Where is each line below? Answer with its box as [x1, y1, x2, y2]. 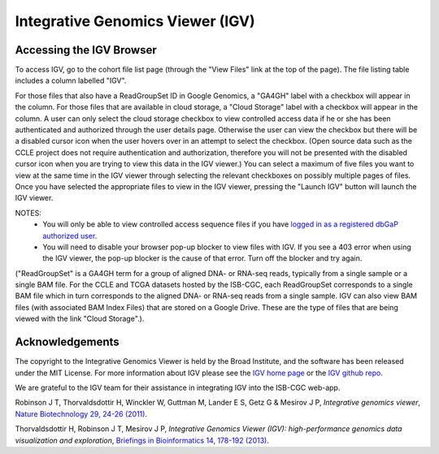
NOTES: [15, 208, 42, 218]
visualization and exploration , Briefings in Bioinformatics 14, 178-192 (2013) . [15, 435, 270, 445]
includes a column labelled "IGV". [15, 76, 127, 85]
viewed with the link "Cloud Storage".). [15, 313, 145, 324]
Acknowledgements [15, 335, 120, 349]
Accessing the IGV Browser [15, 43, 158, 57]
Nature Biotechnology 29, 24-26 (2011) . [15, 409, 148, 418]
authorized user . [42, 231, 98, 240]
